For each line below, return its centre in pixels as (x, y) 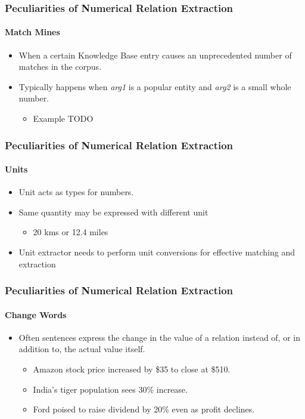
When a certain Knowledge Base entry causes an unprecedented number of (155, 55)
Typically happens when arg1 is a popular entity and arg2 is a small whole (155, 86)
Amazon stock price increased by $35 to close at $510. (132, 369)
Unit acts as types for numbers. (76, 192)
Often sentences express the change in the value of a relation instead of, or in (159, 337)
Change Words (36, 314)
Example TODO (63, 118)
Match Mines (32, 32)
